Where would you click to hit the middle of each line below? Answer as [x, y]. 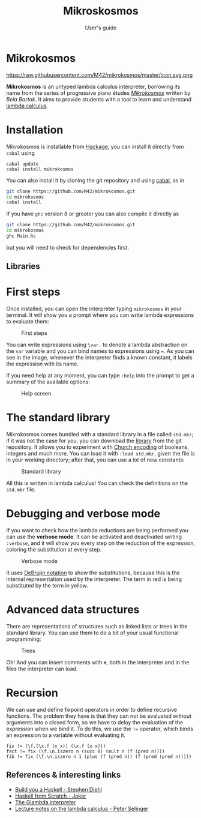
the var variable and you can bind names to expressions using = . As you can [100, 351]
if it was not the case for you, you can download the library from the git [94, 441]
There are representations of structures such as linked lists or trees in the [97, 627]
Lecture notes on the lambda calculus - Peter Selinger [82, 808]
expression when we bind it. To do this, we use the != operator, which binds [100, 729]
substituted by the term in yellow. [47, 586]
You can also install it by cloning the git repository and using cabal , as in [95, 180]
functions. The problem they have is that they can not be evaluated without [99, 716]
